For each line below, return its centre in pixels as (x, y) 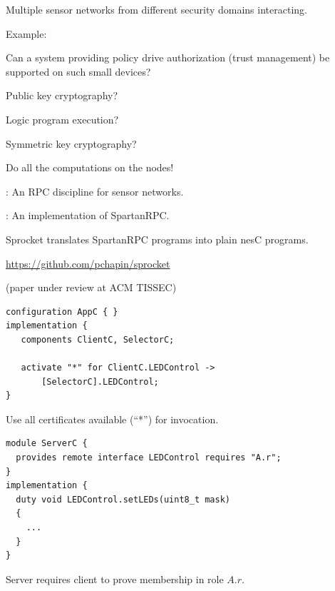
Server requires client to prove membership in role (115, 579)
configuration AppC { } (62, 312)
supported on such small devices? (78, 71)
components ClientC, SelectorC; (98, 339)
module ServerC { (47, 444)
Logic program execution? (62, 119)
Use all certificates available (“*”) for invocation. (112, 419)
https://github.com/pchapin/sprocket (88, 263)
